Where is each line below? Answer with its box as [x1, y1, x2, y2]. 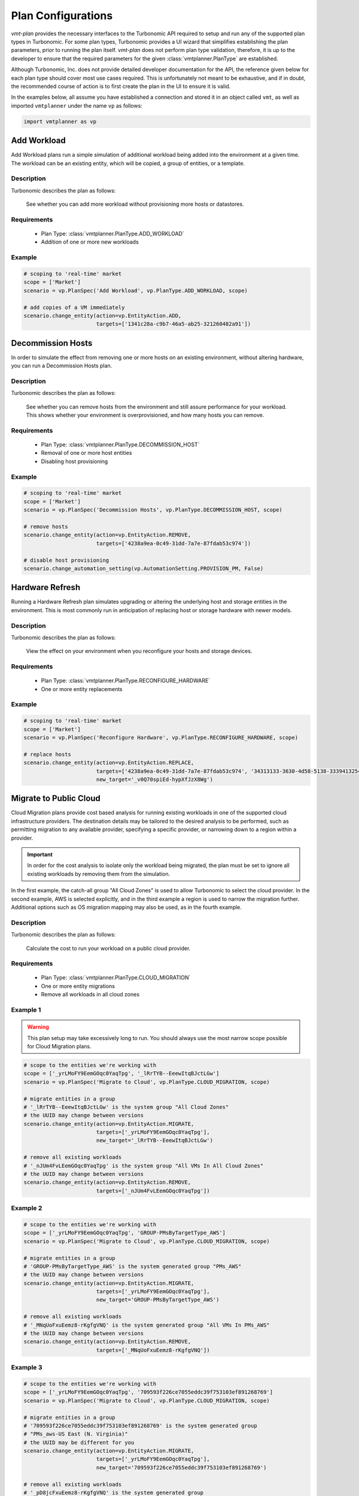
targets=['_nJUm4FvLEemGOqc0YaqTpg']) [96, 1187, 210, 1194]
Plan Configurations [11, 9, 113, 22]
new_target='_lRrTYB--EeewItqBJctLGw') [96, 1137, 214, 1144]
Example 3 [11, 1363, 42, 1372]
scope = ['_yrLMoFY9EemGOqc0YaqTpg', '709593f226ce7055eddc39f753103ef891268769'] [23, 1389, 273, 1395]
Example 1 [11, 1006, 41, 1014]
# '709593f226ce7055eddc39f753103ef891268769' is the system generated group [23, 1422, 257, 1429]
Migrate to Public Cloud [11, 793, 101, 804]
